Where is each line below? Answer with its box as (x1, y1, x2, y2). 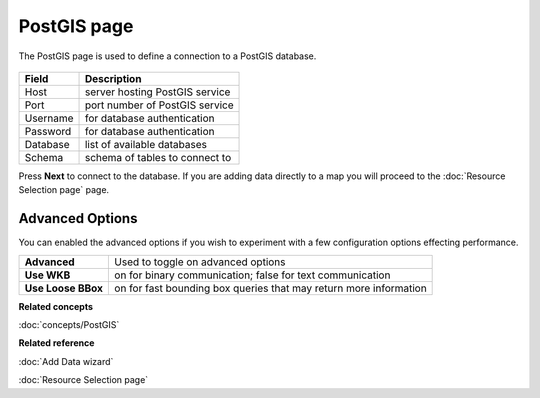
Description (84, 71, 142, 85)
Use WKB (24, 268, 71, 282)
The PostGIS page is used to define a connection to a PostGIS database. (18, 50, 317, 62)
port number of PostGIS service (84, 98, 234, 112)
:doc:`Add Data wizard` (18, 355, 114, 367)
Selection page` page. (18, 184, 110, 196)
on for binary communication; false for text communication (114, 268, 391, 282)
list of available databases (84, 137, 207, 151)
